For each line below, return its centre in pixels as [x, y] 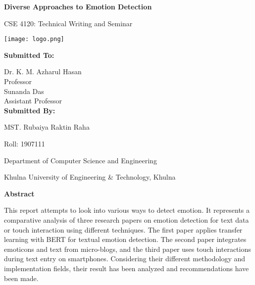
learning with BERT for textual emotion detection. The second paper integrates [125, 239]
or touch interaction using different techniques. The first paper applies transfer [123, 229]
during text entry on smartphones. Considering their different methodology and [125, 259]
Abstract [19, 193]
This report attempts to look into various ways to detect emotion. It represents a [127, 210]
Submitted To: [29, 55]
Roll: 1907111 [25, 143]
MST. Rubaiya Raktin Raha [47, 127]
